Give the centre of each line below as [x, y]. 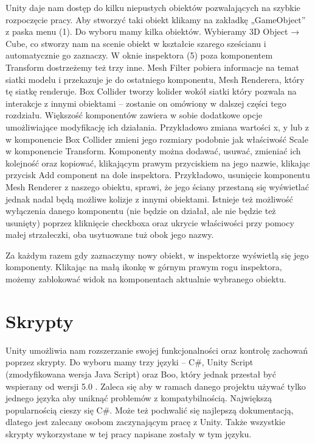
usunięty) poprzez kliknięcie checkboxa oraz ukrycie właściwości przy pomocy [150, 222]
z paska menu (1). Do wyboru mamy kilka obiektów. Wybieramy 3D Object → [153, 31]
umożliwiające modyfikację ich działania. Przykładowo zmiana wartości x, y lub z [157, 127]
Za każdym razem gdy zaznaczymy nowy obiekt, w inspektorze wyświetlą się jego [157, 255]
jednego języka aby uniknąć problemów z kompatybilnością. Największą [139, 398]
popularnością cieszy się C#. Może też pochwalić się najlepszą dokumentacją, [150, 410]
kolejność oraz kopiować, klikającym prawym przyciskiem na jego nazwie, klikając [158, 163]
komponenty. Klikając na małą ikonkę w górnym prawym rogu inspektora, [144, 267]
